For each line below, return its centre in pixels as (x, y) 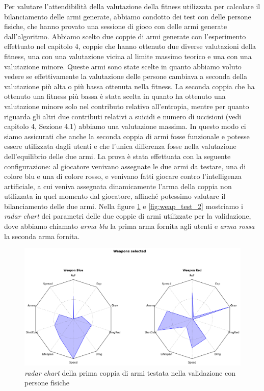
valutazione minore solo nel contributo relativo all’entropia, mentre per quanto (127, 106)
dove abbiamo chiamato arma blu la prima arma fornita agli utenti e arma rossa (129, 226)
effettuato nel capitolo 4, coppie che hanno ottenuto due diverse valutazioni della (130, 46)
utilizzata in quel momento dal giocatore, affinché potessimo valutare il (115, 196)
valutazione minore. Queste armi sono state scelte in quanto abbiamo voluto (123, 66)
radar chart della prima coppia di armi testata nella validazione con (130, 372)
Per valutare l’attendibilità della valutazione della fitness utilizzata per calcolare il (132, 6)
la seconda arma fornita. (42, 236)
